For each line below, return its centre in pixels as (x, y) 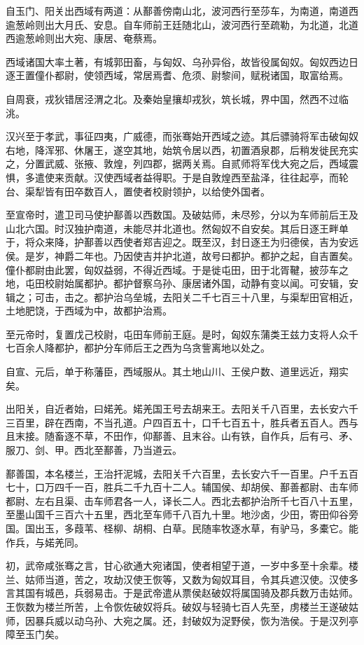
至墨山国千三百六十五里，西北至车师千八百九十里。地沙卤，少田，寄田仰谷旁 (182, 514)
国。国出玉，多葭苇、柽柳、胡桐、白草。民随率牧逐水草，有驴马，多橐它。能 (182, 528)
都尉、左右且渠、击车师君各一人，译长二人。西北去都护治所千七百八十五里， (182, 500)
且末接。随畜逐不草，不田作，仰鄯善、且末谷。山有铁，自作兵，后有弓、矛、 (182, 436)
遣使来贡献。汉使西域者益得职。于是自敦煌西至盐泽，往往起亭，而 (187, 177)
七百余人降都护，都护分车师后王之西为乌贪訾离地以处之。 (138, 348)
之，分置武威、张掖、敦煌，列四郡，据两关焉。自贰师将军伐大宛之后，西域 (177, 164)
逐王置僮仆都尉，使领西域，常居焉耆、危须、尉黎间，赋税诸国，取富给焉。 (177, 75)
